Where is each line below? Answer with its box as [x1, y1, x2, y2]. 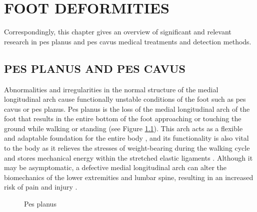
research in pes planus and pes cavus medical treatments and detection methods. [4, 36, 251, 46]
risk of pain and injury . [4, 182, 77, 192]
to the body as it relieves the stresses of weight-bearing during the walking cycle [4, 143, 250, 153]
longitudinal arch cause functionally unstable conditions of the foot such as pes [4, 94, 246, 104]
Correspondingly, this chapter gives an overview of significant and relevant [4, 26, 231, 37]
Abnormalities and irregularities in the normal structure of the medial [4, 84, 218, 94]
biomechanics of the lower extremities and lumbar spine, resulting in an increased [4, 172, 253, 182]
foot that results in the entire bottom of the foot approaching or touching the [4, 113, 241, 124]
